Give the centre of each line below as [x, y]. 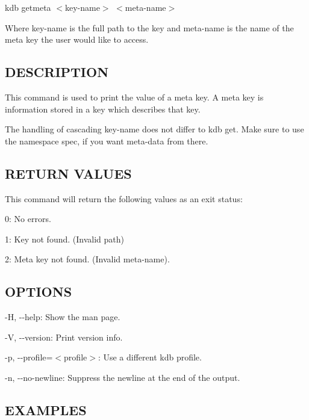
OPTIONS [39, 292]
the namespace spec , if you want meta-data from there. [107, 141]
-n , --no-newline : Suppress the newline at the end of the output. [123, 377]
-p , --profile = [29, 357]
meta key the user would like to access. [77, 39]
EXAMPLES [46, 409]
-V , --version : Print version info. [64, 337]
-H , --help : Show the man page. [63, 317]
